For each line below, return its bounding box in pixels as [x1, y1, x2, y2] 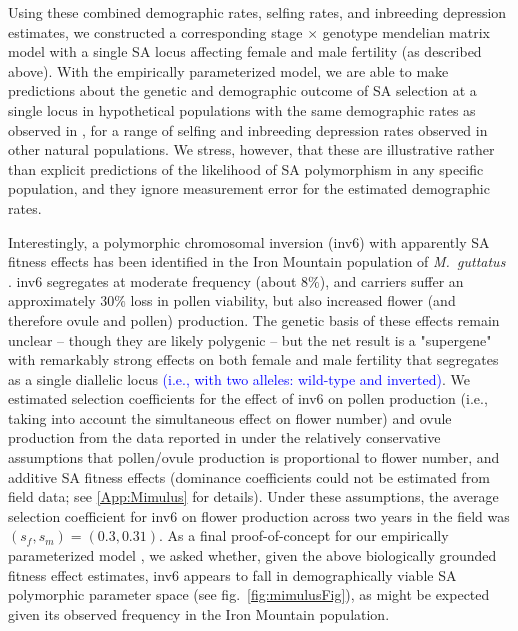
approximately [8, 290, 96, 311]
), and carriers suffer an [319, 270, 464, 291]
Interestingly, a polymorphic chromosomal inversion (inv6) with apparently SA [8, 231, 490, 252]
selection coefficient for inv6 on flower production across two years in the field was [8, 505, 510, 526]
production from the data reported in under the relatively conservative [8, 427, 441, 448]
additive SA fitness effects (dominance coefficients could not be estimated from [8, 466, 490, 487]
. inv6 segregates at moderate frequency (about [8, 270, 297, 291]
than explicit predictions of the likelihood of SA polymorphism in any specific [8, 158, 484, 179]
